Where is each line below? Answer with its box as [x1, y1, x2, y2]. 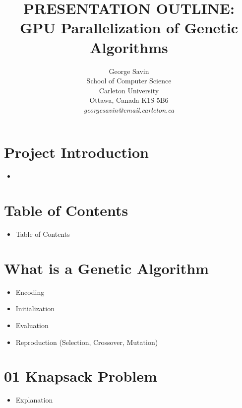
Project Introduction [4, 142, 149, 162]
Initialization [15, 303, 55, 314]
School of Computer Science [86, 75, 172, 86]
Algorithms [90, 37, 168, 57]
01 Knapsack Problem [4, 366, 157, 386]
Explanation [15, 395, 53, 405]
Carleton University [99, 85, 159, 95]
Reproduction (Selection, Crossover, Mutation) [15, 337, 158, 347]
